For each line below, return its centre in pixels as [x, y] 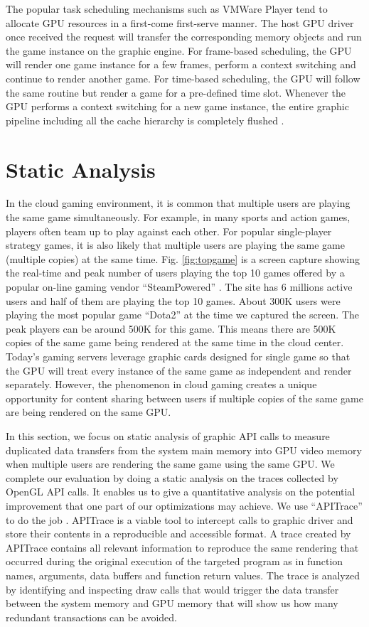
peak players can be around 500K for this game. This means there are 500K [171, 328]
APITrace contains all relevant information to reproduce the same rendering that [182, 547]
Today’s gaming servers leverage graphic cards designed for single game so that [178, 356]
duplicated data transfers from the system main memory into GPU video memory [184, 450]
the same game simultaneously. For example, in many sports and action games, [178, 217]
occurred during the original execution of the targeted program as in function [175, 561]
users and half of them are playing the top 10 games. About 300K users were [173, 300]
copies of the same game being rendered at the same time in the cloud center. [175, 342]
